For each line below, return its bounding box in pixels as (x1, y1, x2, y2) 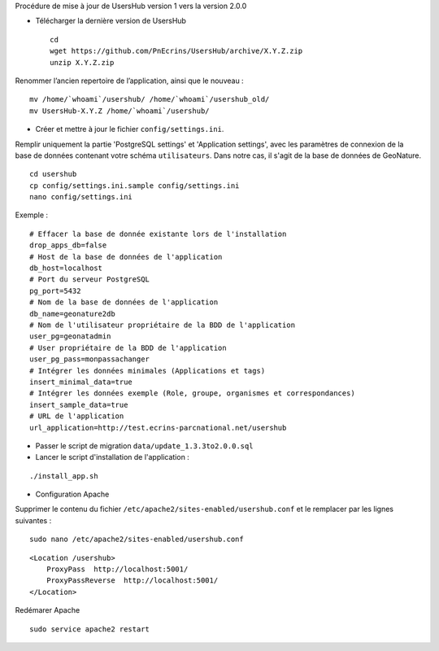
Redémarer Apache (15, 605, 80, 615)
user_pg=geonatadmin (29, 332, 111, 341)
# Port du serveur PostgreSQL (29, 275, 150, 284)
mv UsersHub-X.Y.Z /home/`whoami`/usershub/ (29, 106, 211, 116)
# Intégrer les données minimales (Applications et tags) (29, 366, 266, 375)
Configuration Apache (35, 489, 110, 500)
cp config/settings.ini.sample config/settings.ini (29, 181, 240, 190)
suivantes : (15, 515, 52, 525)
